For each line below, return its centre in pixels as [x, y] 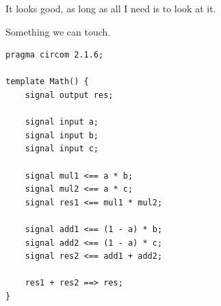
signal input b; [62, 135]
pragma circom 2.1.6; [55, 55]
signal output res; [69, 95]
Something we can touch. [58, 31]
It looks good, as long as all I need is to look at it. [111, 8]
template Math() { [47, 82]
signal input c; [62, 149]
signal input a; [62, 122]
